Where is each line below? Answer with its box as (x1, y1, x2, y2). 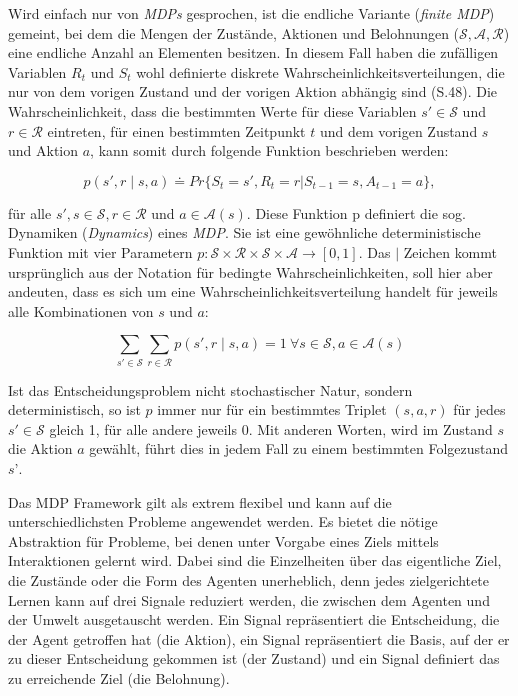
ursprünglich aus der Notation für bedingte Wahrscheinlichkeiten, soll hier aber (8, 261, 493, 282)
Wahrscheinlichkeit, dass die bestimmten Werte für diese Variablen (8, 100, 417, 121)
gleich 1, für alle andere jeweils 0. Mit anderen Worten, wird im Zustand (49, 418, 493, 439)
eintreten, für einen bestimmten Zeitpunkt (47, 120, 306, 141)
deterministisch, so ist (8, 399, 141, 420)
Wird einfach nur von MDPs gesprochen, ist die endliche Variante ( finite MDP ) (8, 3, 495, 23)
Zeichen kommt (403, 241, 498, 262)
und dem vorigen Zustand (319, 120, 478, 141)
